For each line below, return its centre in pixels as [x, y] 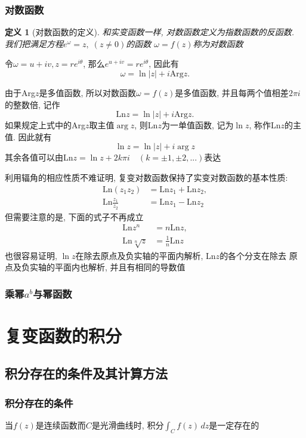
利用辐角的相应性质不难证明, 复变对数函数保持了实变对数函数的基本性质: [146, 177]
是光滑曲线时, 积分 [128, 425]
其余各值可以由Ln [39, 157]
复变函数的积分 [64, 335]
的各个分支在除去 [253, 255]
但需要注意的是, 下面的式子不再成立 [74, 216]
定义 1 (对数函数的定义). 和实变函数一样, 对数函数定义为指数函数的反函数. [150, 32]
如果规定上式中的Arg [45, 125]
